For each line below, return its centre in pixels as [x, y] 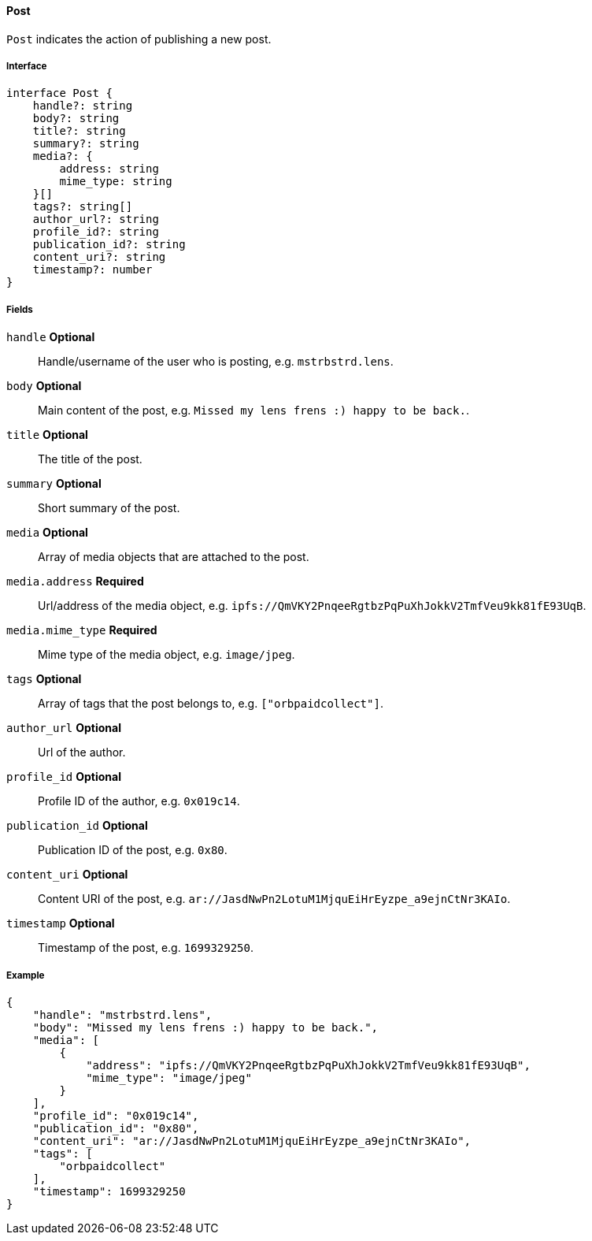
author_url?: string [96, 219]
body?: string [76, 119]
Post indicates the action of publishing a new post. [139, 39]
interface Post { [59, 93]
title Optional [47, 435]
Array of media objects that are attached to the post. [174, 557]
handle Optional [51, 337]
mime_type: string [116, 182]
